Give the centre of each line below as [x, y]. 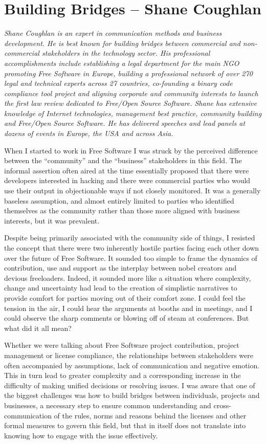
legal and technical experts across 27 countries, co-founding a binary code [118, 83]
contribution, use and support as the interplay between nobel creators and [120, 268]
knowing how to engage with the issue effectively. [81, 435]
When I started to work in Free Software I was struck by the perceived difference [131, 150]
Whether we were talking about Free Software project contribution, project [122, 345]
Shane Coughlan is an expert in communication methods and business [113, 33]
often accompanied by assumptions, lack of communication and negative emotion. [132, 365]
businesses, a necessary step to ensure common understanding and [108, 405]
